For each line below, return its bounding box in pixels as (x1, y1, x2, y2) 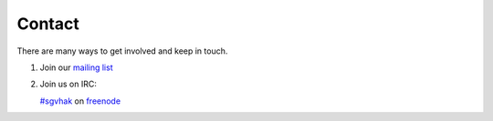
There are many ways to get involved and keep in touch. (16, 45, 228, 56)
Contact (16, 14, 79, 34)
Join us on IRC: (39, 78, 98, 90)
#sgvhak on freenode (39, 96, 121, 106)
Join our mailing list (39, 62, 113, 73)
